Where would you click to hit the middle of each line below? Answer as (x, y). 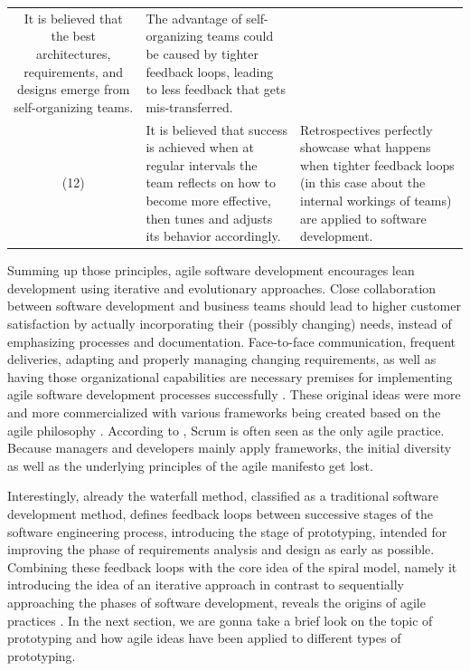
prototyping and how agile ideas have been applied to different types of (204, 638)
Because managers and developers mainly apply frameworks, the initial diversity (230, 448)
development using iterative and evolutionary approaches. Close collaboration (222, 288)
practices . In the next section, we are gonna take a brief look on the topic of (220, 620)
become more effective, (208, 200)
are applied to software (363, 218)
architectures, (74, 53)
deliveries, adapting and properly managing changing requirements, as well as (222, 359)
